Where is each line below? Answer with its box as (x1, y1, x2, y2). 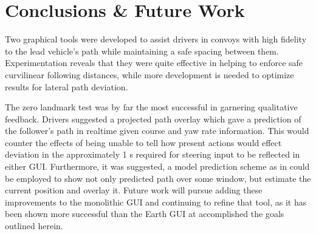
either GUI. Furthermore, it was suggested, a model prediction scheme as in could (5, 160, 310, 173)
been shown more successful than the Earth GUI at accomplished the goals (5, 207, 284, 220)
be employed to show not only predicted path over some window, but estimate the (5, 172, 311, 184)
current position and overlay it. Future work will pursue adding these (5, 184, 263, 196)
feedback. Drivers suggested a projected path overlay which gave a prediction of (5, 112, 301, 125)
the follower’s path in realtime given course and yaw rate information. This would (5, 124, 309, 137)
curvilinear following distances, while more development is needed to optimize (5, 68, 294, 81)
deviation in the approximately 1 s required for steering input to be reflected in (5, 148, 300, 161)
